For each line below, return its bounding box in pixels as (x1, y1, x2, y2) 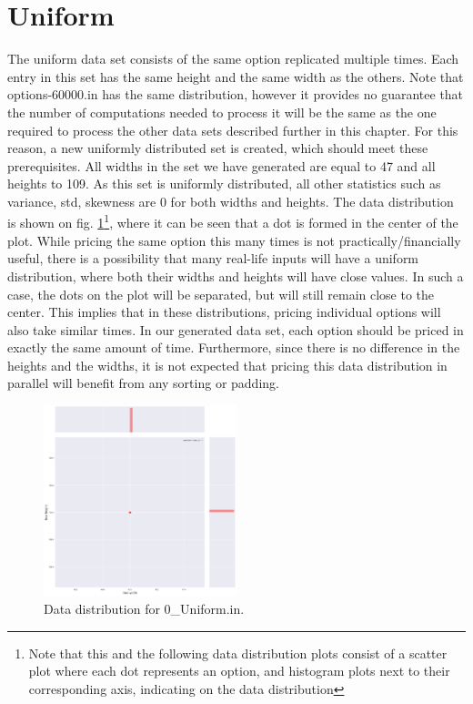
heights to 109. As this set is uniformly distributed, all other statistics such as (7, 174, 441, 193)
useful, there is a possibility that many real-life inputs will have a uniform (7, 249, 419, 268)
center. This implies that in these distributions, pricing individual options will (7, 302, 441, 321)
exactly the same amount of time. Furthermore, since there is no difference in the (7, 338, 460, 357)
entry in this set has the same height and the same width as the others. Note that (7, 66, 464, 86)
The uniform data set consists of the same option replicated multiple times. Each (7, 49, 459, 68)
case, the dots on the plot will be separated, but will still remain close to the (7, 284, 435, 303)
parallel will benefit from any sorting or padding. (7, 373, 279, 393)
